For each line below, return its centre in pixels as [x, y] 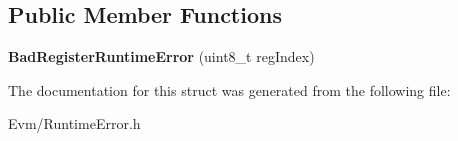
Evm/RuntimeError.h [74, 123]
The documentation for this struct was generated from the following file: [229, 89]
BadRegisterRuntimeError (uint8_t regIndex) [161, 56]
